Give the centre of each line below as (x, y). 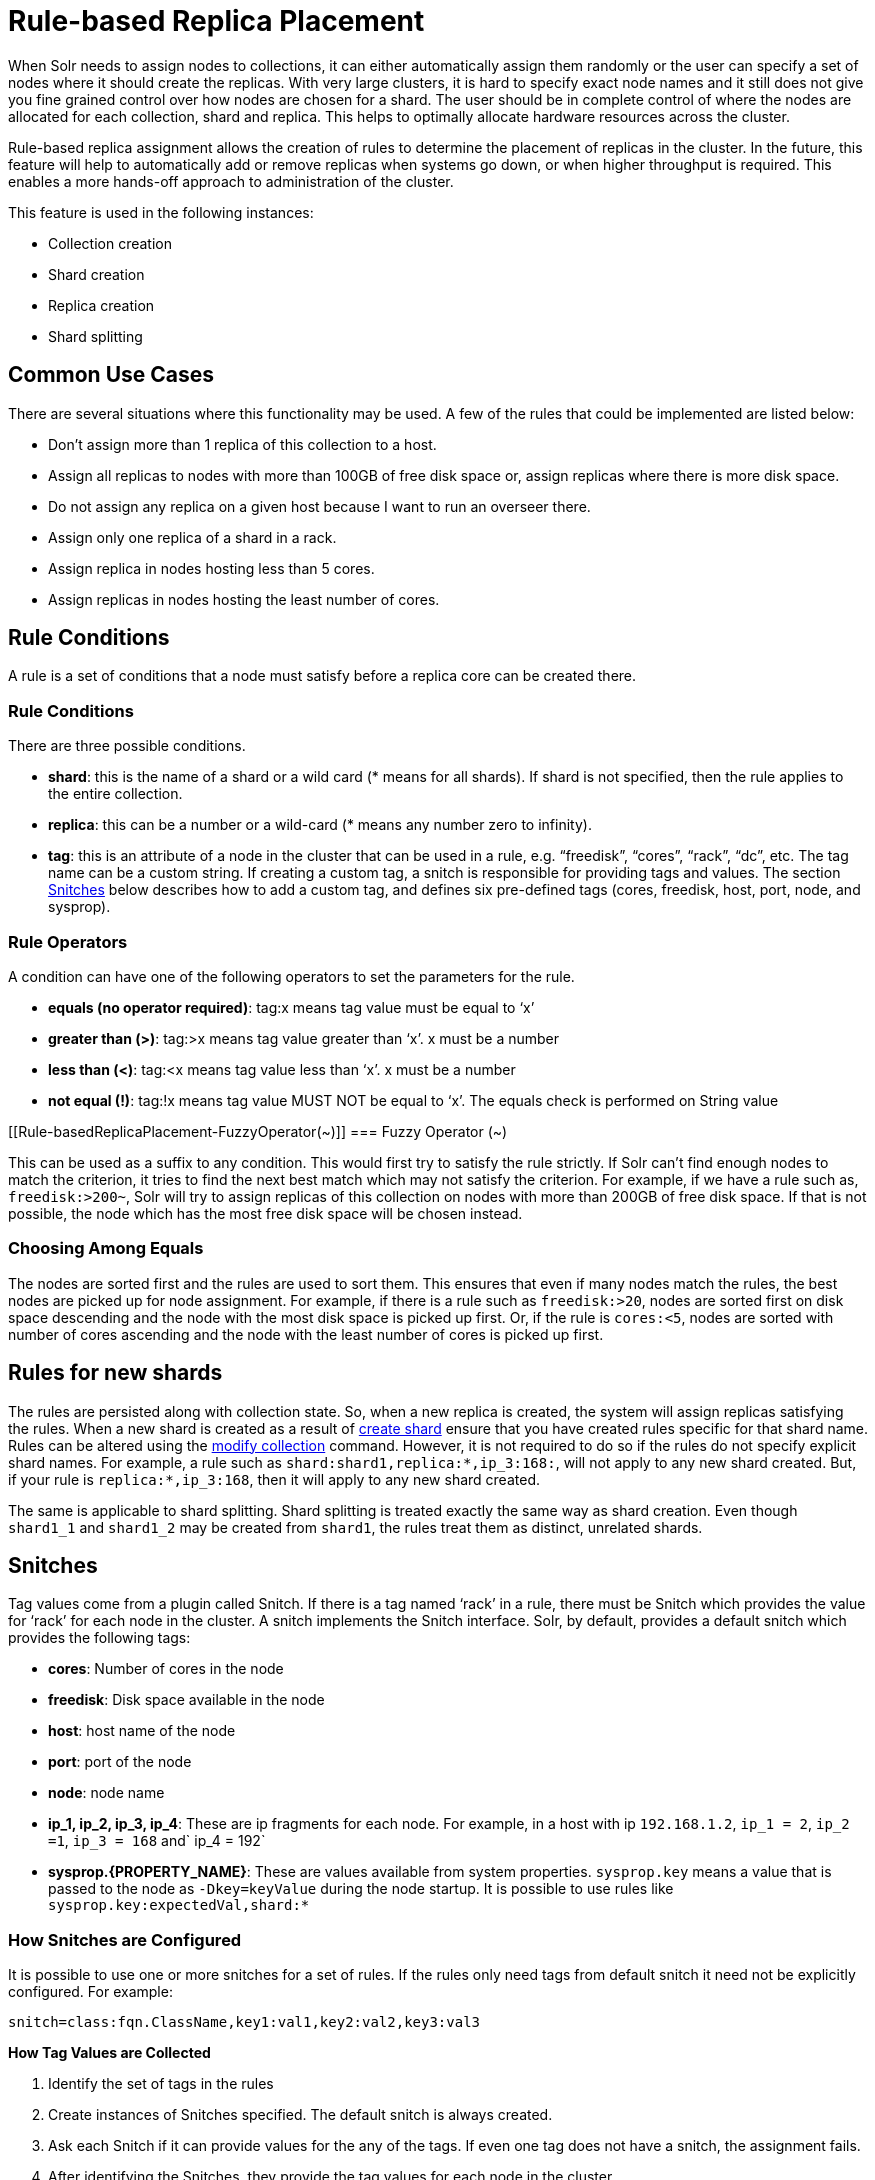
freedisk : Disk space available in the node (186, 1700)
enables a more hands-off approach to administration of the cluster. (231, 181)
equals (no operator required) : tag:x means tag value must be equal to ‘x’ (291, 1007)
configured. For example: (90, 1992)
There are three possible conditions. (127, 746)
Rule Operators (68, 941)
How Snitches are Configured (125, 1939)
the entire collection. (115, 794)
